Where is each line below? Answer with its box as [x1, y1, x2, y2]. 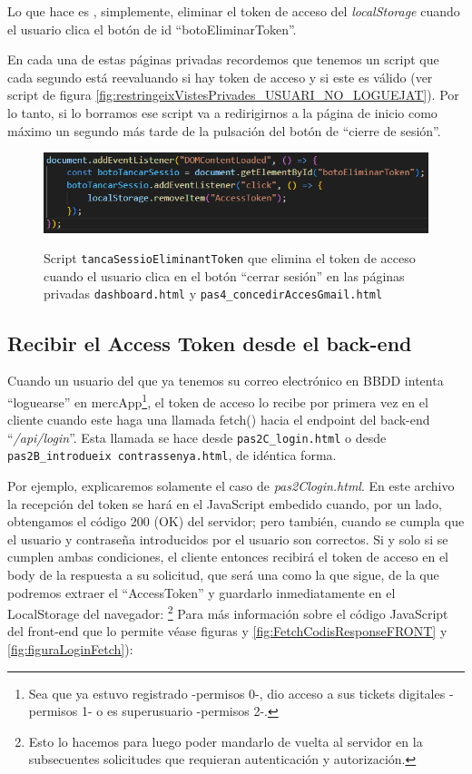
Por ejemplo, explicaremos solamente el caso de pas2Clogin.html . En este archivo [7, 476, 455, 495]
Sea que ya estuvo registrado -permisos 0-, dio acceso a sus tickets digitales [28, 683, 446, 702]
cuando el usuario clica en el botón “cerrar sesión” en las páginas [44, 266, 405, 285]
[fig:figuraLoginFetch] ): [7, 640, 133, 659]
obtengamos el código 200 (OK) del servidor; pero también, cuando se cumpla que [7, 512, 465, 531]
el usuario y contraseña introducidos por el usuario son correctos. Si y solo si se [7, 529, 448, 548]
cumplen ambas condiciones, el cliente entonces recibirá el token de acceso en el [7, 547, 449, 566]
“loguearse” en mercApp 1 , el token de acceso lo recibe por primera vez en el [7, 389, 428, 411]
